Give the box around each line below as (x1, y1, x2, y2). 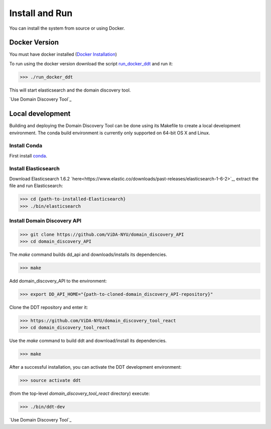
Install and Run (9, 8, 73, 19)
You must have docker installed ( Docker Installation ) (9, 51, 117, 57)
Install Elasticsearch (9, 165, 60, 172)
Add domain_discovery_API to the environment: (9, 278, 107, 284)
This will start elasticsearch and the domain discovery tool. (9, 87, 131, 93)
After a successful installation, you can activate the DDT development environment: (9, 364, 182, 370)
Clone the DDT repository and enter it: (9, 304, 88, 310)
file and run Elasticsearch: (9, 183, 63, 189)
